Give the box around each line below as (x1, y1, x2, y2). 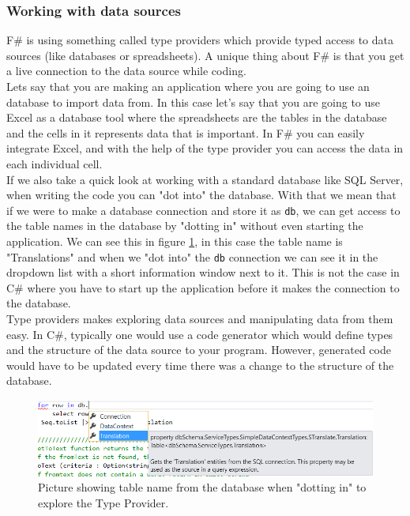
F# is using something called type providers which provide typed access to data (6, 32, 393, 48)
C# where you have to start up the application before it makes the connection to (6, 279, 400, 296)
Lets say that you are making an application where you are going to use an (6, 78, 370, 94)
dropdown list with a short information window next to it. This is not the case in (6, 264, 400, 281)
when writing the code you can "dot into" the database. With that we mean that (6, 186, 397, 203)
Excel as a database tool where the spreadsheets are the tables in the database (6, 109, 387, 126)
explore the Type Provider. (38, 494, 169, 510)
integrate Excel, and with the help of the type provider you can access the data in (6, 140, 404, 156)
